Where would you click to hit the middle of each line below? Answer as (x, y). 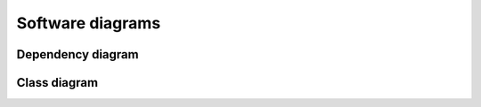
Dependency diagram (77, 54)
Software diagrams (89, 23)
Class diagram (57, 83)
